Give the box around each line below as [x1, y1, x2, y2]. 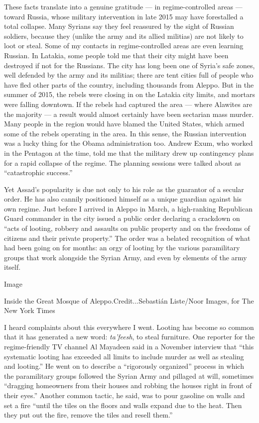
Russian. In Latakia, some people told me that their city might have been [4, 50, 229, 60]
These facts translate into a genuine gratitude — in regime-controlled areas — [4, 1, 243, 11]
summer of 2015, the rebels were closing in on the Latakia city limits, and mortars [4, 89, 255, 100]
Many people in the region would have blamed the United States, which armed [4, 118, 245, 129]
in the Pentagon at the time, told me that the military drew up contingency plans [4, 147, 254, 158]
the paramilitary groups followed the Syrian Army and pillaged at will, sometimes [4, 370, 254, 381]
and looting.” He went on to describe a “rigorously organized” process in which [4, 361, 244, 371]
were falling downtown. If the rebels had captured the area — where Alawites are [4, 99, 253, 109]
